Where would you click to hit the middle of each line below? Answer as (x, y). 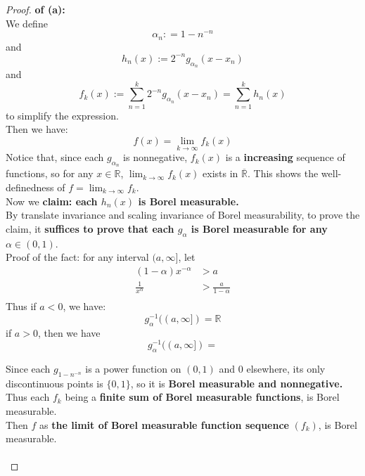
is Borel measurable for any (259, 228)
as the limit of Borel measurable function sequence (164, 424)
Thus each (28, 397)
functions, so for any (50, 173)
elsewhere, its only (286, 369)
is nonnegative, (155, 157)
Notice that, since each (55, 157)
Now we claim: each (52, 201)
